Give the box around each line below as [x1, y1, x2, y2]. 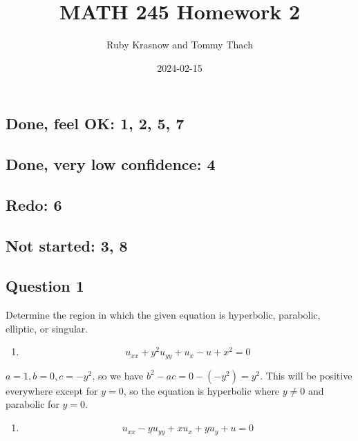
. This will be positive [260, 368, 352, 382]
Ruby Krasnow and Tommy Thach [106, 37, 253, 52]
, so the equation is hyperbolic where [123, 383, 280, 397]
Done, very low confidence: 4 [6, 153, 216, 175]
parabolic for [6, 397, 59, 411]
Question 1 [6, 275, 84, 297]
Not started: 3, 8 [6, 234, 128, 256]
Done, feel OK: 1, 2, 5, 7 [6, 113, 185, 134]
